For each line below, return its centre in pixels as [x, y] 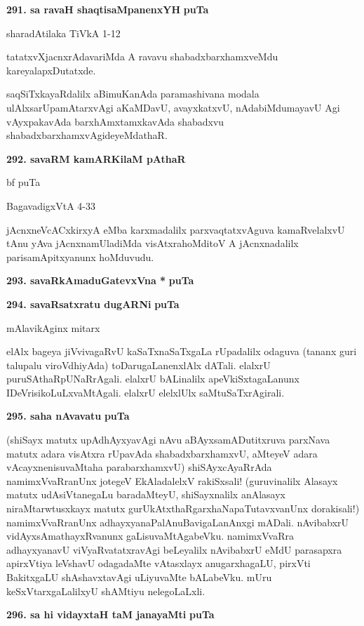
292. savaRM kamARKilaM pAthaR [96, 158]
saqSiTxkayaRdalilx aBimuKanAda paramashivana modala [133, 94]
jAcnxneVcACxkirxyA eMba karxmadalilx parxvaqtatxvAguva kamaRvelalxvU [176, 229]
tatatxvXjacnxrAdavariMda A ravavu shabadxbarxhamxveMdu [142, 56]
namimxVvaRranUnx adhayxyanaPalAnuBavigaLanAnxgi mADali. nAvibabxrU [178, 522]
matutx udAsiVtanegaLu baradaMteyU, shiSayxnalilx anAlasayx [146, 494]
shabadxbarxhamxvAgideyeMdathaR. [87, 135]
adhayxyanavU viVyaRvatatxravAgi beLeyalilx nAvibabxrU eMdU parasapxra [174, 549]
